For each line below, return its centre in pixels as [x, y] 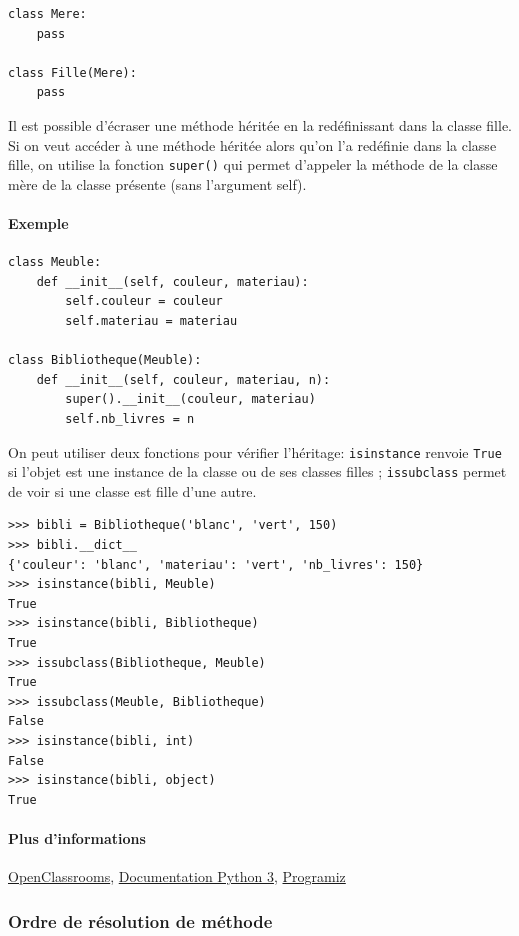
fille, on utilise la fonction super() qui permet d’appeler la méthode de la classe [253, 164]
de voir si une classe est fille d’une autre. [132, 490]
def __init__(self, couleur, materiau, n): [183, 379]
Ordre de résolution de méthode [140, 920]
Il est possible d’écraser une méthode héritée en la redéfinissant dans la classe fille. [260, 124]
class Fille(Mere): [72, 72]
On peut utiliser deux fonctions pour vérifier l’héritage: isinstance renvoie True [255, 451]
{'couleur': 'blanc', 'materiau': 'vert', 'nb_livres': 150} [216, 564]
